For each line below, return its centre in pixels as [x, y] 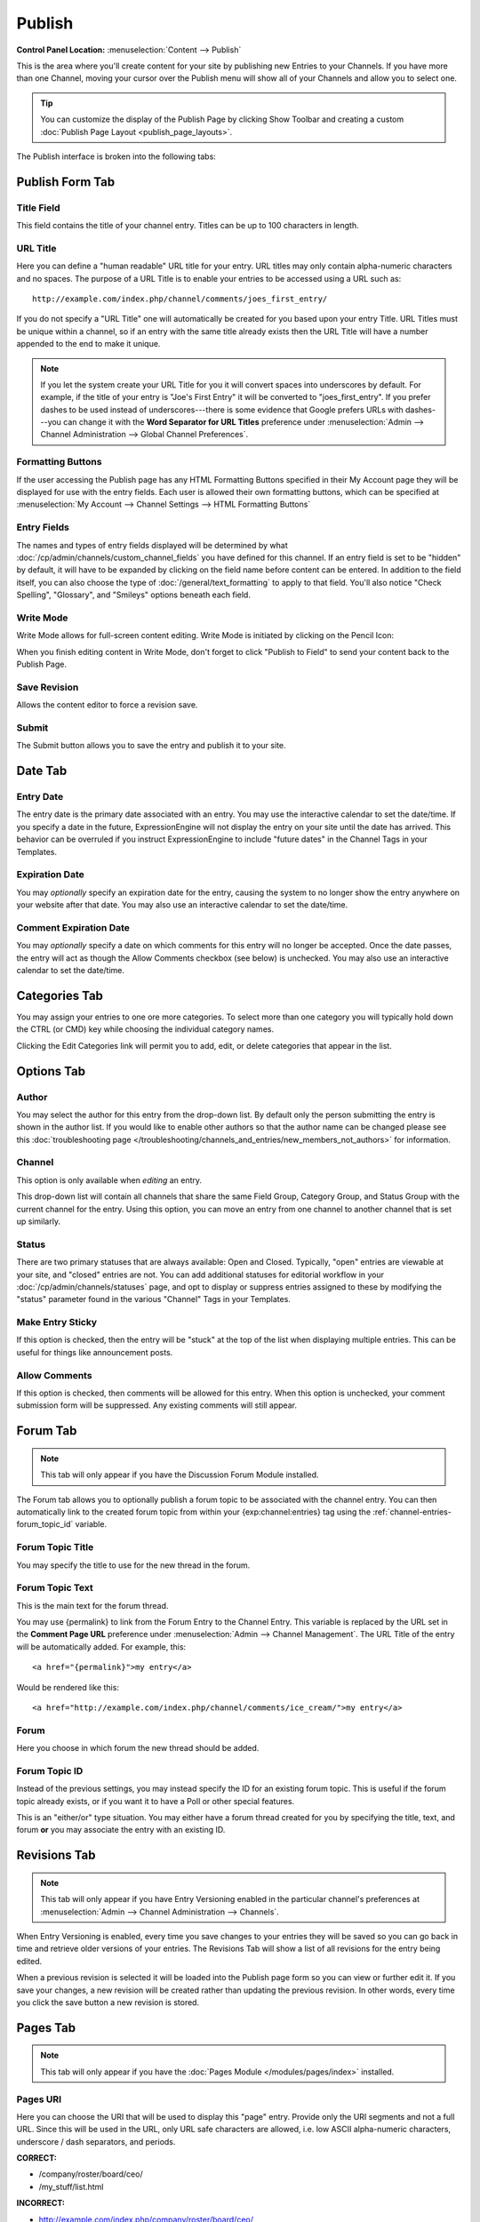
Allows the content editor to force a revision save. [107, 705]
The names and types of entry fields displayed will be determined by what [152, 545]
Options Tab [51, 1071]
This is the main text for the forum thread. [92, 1605]
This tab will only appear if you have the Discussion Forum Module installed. [180, 1475]
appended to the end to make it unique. [88, 344]
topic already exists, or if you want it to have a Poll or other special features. [156, 1801]
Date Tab [42, 771]
